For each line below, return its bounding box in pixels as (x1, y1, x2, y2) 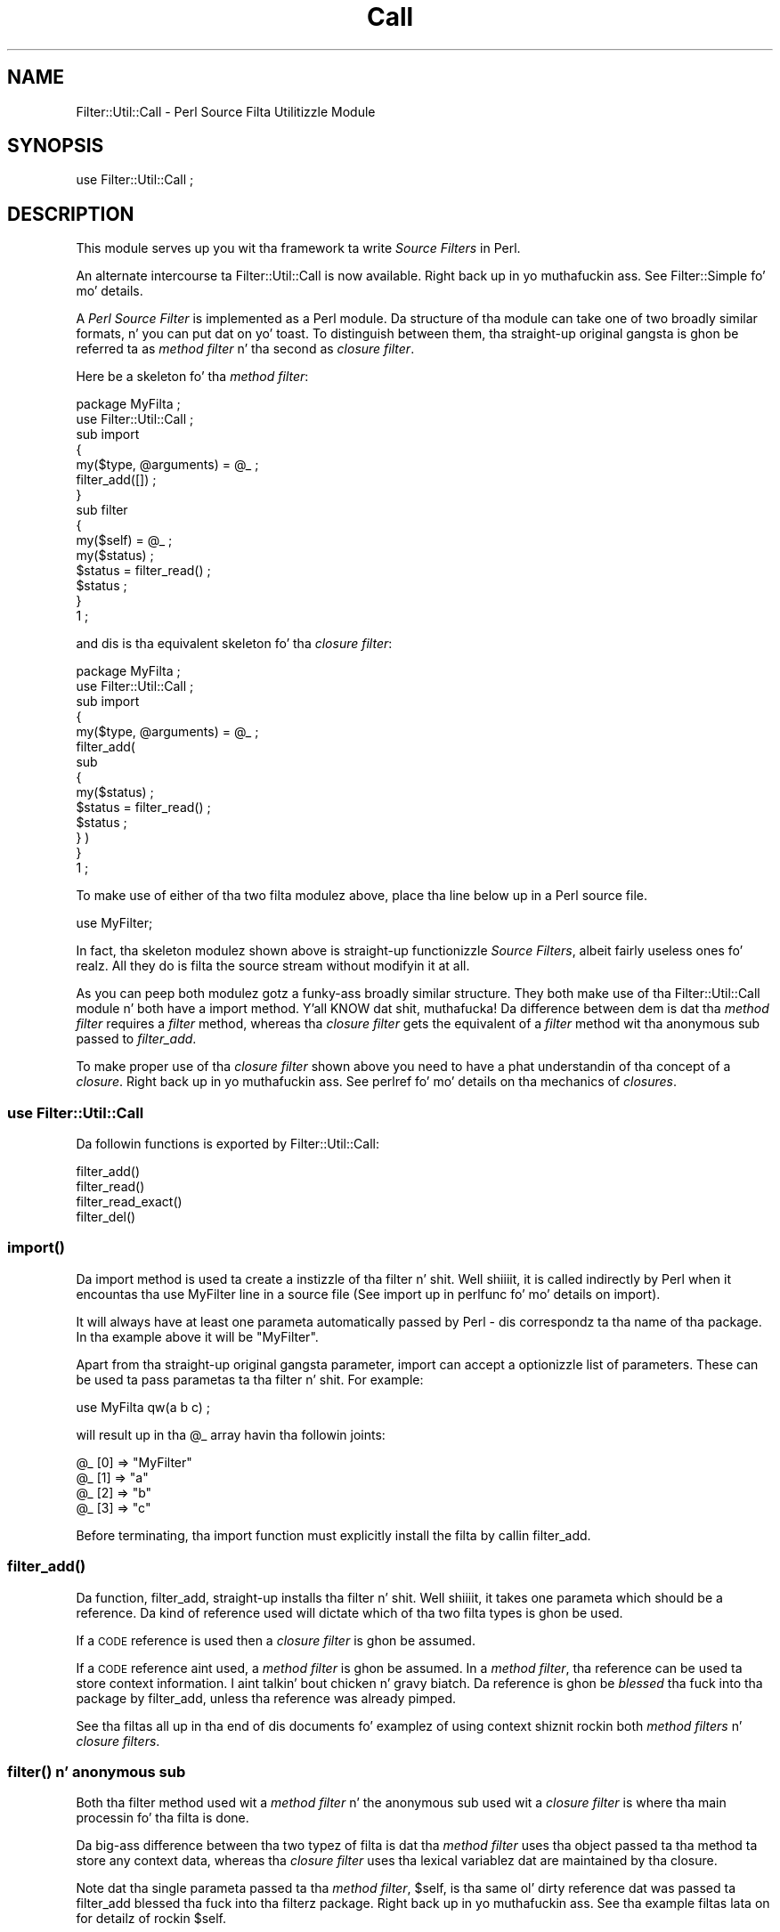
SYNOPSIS (7, 134, 104, 158)
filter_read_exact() (76, 1194, 183, 1210)
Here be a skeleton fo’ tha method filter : (76, 369, 309, 385)
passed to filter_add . (76, 1031, 197, 1047)
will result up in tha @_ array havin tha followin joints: (76, 1426, 386, 1442)
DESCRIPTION (7, 202, 134, 225)
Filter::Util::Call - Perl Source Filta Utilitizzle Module (76, 103, 376, 119)
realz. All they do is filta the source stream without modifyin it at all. (76, 958, 470, 974)
